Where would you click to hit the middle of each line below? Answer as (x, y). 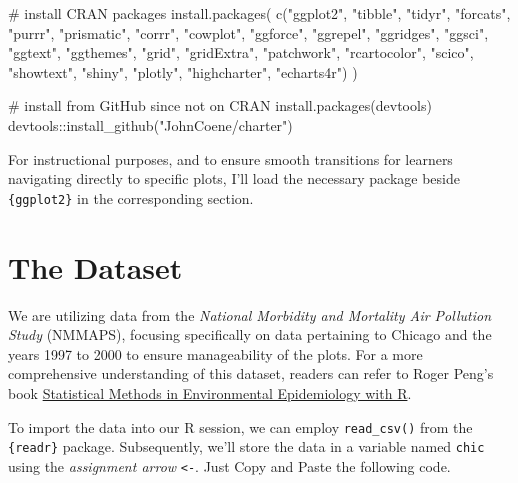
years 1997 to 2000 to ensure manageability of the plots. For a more (215, 353)
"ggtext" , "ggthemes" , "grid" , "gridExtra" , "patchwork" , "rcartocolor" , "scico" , (241, 52)
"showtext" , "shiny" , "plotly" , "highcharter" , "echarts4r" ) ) (183, 71)
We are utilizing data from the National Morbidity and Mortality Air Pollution (250, 314)
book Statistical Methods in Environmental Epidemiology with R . (210, 392)
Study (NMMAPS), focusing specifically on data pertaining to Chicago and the (250, 334)
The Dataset (95, 266)
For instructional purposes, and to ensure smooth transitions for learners (230, 158)
